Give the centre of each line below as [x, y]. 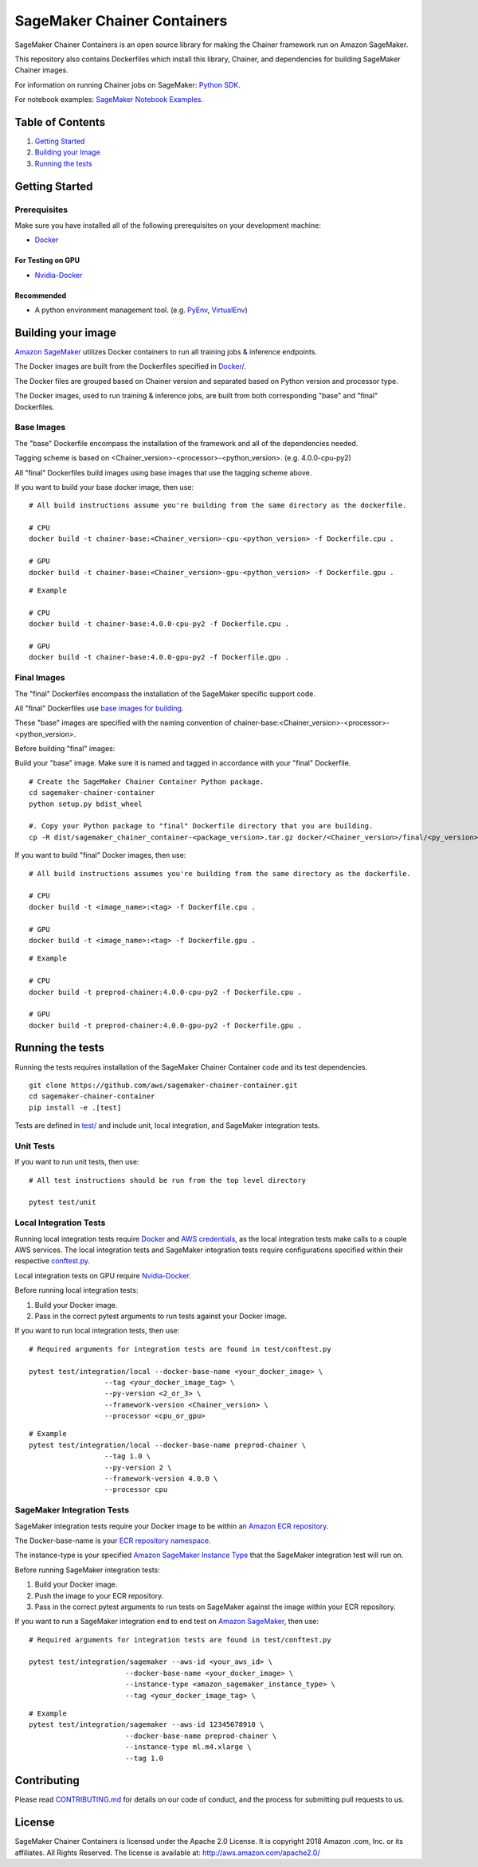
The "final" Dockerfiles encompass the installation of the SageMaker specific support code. [165, 694]
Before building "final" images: [65, 749]
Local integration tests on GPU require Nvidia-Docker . [103, 1275]
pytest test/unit [63, 1202]
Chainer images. [42, 70]
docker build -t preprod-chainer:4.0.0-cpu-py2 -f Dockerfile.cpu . [165, 992]
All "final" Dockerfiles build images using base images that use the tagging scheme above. [163, 472]
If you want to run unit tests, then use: [77, 1162]
